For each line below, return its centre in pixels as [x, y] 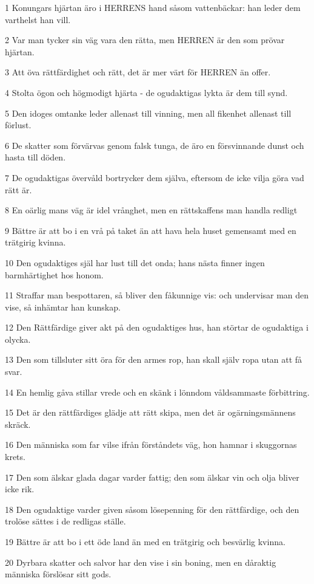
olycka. [18, 339]
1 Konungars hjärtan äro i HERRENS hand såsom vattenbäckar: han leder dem [153, 7]
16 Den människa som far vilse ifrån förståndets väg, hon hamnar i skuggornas [151, 445]
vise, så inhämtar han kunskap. [63, 307]
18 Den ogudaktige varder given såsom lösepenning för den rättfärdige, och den [152, 509]
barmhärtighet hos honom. [54, 274]
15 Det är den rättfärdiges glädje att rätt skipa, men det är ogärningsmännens [150, 412]
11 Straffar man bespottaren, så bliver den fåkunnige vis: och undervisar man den [157, 295]
